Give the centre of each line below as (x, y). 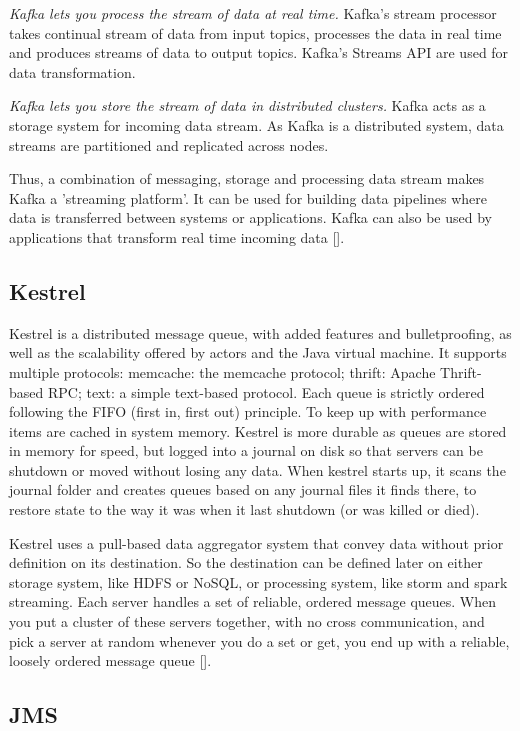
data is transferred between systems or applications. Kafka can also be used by (250, 217)
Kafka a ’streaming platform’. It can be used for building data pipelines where (248, 197)
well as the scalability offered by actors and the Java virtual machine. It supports (258, 352)
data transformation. (72, 71)
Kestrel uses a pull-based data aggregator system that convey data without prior (256, 542)
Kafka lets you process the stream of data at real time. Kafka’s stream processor (253, 13)
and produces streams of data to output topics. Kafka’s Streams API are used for (259, 52)
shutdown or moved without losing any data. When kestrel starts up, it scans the (257, 469)
